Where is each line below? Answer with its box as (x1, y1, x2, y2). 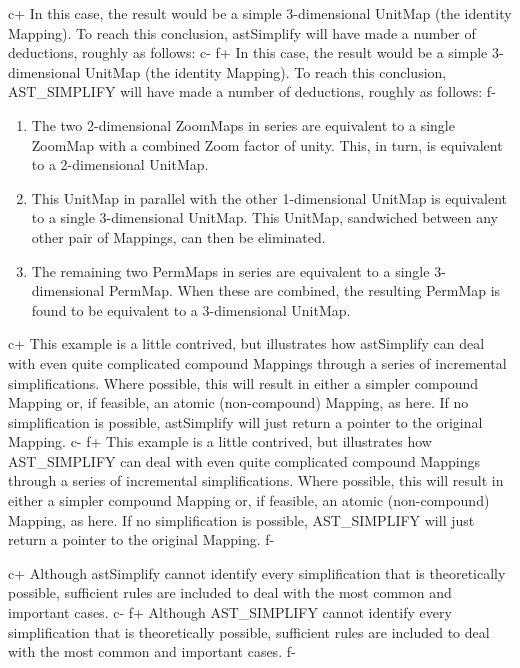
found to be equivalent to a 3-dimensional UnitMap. (31, 299, 351, 320)
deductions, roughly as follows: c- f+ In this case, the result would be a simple (8, 42, 488, 63)
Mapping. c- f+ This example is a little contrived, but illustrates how (8, 431, 432, 452)
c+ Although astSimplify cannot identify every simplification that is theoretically (8, 562, 506, 583)
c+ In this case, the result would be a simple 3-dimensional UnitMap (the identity (8, 3, 512, 23)
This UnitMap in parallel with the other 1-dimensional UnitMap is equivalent (31, 187, 507, 208)
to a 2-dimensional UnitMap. (31, 154, 209, 175)
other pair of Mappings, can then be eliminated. (31, 226, 326, 247)
